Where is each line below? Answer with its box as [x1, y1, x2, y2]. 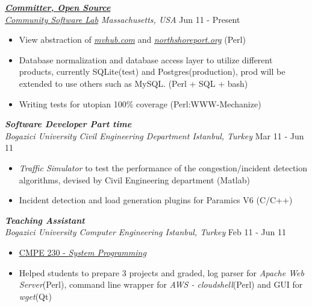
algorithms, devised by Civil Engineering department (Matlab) [19, 173, 250, 186]
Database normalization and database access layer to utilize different [19, 53, 273, 66]
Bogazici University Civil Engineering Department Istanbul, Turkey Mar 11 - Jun [5, 129, 304, 142]
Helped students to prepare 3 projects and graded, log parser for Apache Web [19, 266, 304, 279]
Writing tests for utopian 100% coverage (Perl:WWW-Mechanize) [19, 97, 261, 110]
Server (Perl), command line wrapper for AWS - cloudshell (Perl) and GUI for [19, 278, 303, 291]
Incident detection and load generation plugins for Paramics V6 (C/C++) [19, 194, 293, 206]
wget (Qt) [19, 290, 52, 302]
